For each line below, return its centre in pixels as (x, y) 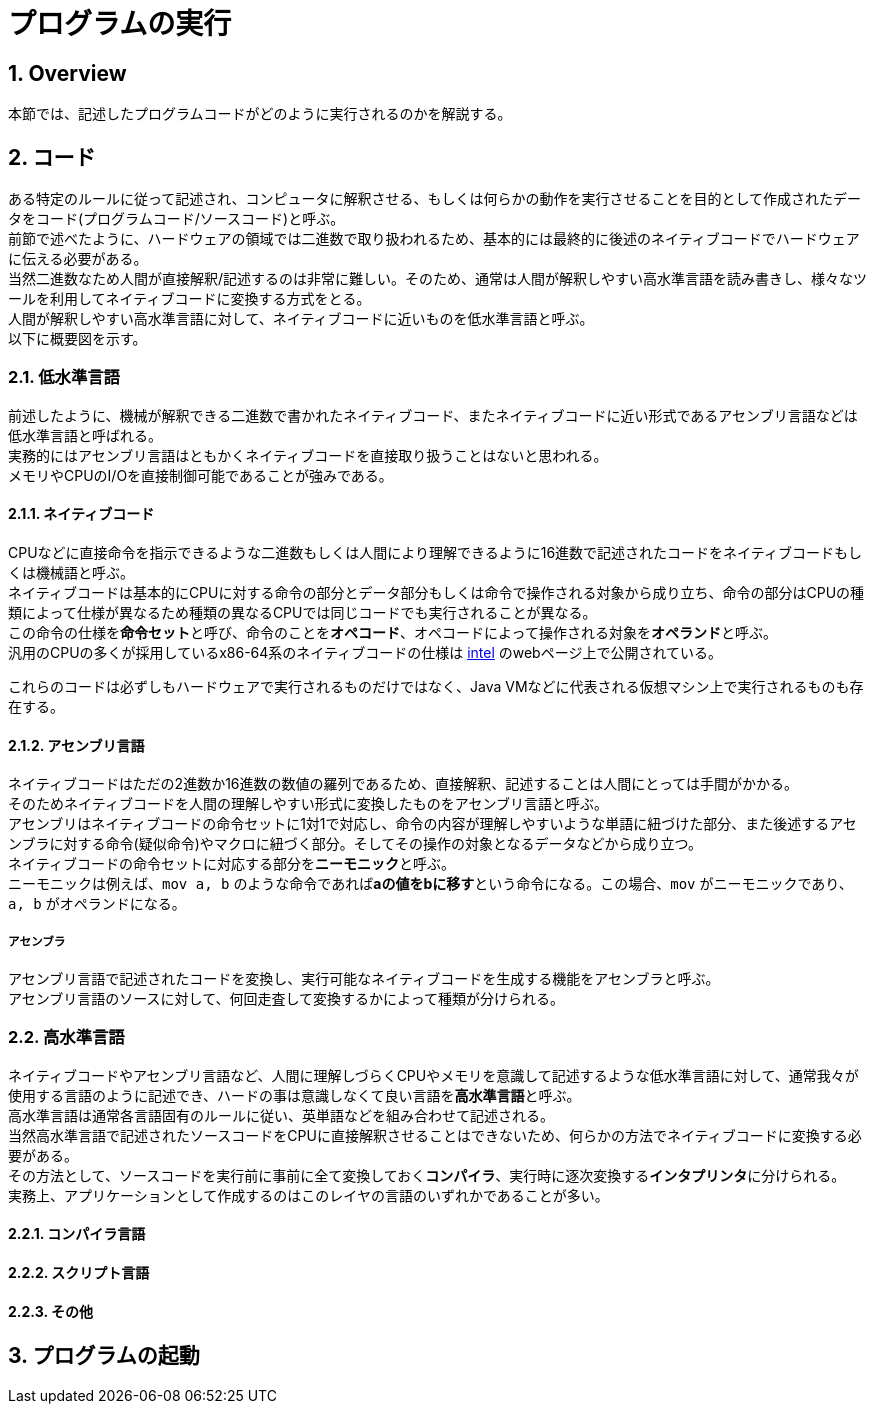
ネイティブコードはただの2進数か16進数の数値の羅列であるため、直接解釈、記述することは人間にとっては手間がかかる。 (403, 784)
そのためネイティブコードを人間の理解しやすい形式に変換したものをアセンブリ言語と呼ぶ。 (308, 804)
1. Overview (67, 73)
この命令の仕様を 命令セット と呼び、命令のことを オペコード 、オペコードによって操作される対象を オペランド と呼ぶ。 (392, 632)
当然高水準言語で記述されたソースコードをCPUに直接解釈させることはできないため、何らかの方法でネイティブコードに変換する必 (435, 1135)
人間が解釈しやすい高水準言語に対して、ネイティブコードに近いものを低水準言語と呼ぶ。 (301, 319)
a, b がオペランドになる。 (97, 904)
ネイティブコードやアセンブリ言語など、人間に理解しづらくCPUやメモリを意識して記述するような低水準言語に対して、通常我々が (433, 1075)
